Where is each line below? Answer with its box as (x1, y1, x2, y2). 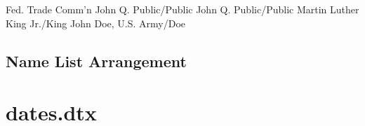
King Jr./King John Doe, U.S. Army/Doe (6, 15, 186, 30)
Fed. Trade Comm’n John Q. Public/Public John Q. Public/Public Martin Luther (6, 2, 359, 16)
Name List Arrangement (6, 50, 187, 71)
